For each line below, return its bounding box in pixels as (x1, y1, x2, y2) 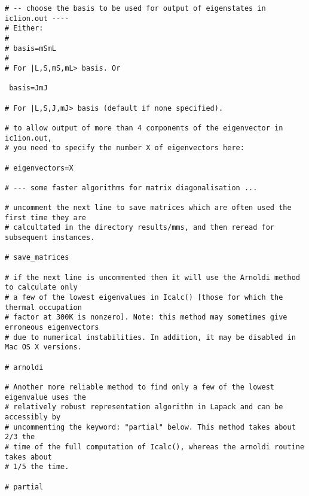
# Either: (5, 24, 44, 33)
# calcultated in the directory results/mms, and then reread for (5, 223, 275, 232)
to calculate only (5, 283, 78, 292)
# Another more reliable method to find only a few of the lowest (5, 382, 275, 391)
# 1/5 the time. (5, 462, 69, 471)
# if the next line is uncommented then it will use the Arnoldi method (5, 273, 300, 282)
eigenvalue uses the (5, 392, 87, 401)
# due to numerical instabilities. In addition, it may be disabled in (5, 333, 296, 342)
